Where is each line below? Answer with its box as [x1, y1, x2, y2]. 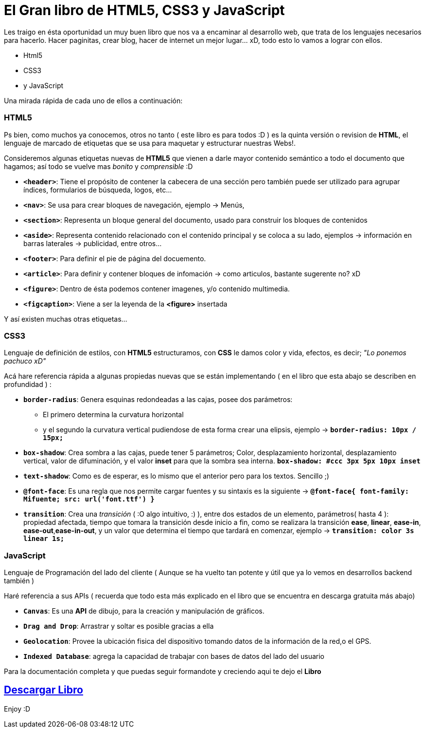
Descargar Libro [4, 684, 83, 696]
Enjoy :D [4, 704, 31, 713]
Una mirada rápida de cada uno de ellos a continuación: [4, 96, 183, 105]
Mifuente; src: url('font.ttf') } [23, 495, 155, 503]
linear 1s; [23, 535, 65, 543]
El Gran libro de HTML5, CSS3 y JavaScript [4, 2, 285, 19]
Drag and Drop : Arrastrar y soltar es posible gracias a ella [23, 622, 214, 630]
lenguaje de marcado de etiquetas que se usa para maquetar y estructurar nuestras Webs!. [4, 138, 296, 147]
